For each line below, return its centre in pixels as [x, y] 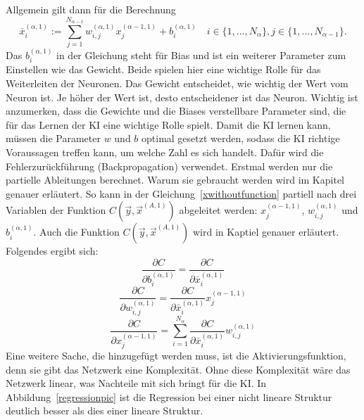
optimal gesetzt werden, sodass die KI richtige [241, 138]
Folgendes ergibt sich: [52, 251]
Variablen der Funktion [56, 210]
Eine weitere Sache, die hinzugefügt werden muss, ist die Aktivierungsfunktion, [176, 356]
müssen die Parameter [53, 138]
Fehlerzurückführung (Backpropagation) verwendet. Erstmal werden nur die [169, 166]
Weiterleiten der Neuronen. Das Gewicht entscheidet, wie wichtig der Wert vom [177, 83]
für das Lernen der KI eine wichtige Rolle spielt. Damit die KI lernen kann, [168, 124]
